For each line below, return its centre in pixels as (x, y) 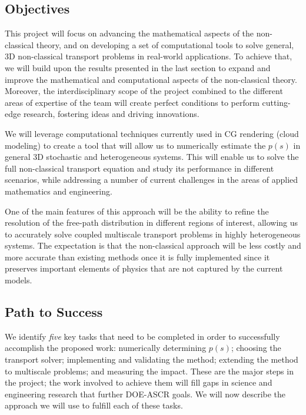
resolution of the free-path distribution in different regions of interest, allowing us (152, 222)
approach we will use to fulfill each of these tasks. (94, 405)
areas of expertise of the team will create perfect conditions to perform (132, 102)
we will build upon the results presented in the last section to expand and (138, 67)
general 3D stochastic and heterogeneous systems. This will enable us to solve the (152, 157)
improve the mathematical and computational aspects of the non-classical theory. (151, 79)
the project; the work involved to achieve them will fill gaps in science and (139, 382)
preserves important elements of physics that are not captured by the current (144, 268)
